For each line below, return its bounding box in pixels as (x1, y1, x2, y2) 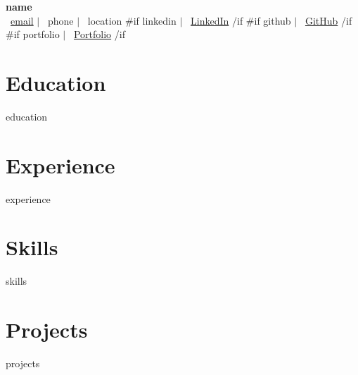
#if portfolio (6, 27, 60, 42)
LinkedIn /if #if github (191, 13, 291, 27)
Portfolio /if (73, 27, 125, 42)
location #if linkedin (87, 13, 177, 27)
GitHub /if (305, 13, 352, 27)
